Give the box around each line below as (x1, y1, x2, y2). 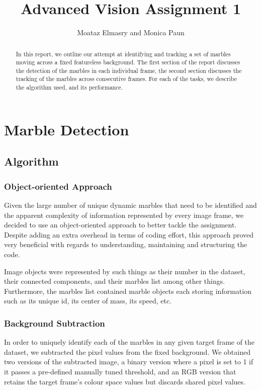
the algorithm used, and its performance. (16, 83, 123, 92)
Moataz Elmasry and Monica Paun (77, 27, 185, 38)
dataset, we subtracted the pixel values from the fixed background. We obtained (4, 346, 250, 357)
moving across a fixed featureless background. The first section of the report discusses (16, 58, 240, 66)
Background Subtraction (4, 317, 105, 329)
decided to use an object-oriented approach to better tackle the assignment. (4, 219, 237, 230)
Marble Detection (4, 119, 129, 139)
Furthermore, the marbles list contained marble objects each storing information (4, 285, 251, 296)
